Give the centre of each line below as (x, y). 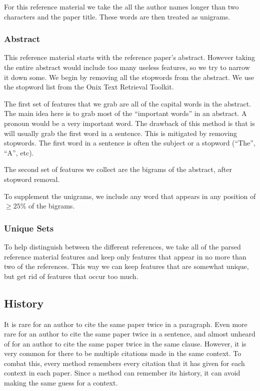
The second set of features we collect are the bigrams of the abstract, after (118, 169)
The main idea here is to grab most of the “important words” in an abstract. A (125, 113)
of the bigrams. (51, 206)
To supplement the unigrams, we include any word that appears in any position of (130, 196)
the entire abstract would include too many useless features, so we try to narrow (127, 67)
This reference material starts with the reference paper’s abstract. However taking (129, 57)
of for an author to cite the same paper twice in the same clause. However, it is (125, 343)
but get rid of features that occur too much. (71, 276)
